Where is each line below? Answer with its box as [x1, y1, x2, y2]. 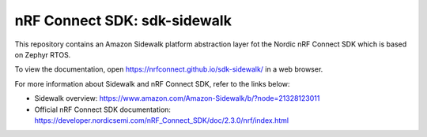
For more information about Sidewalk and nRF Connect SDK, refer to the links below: [14, 79, 290, 88]
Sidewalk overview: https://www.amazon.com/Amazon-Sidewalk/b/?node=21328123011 [34, 94, 320, 103]
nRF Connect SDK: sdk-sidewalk [14, 12, 232, 29]
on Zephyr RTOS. [14, 50, 71, 59]
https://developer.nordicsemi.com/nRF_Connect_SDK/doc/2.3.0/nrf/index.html [34, 115, 289, 125]
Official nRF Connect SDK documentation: [34, 105, 172, 114]
